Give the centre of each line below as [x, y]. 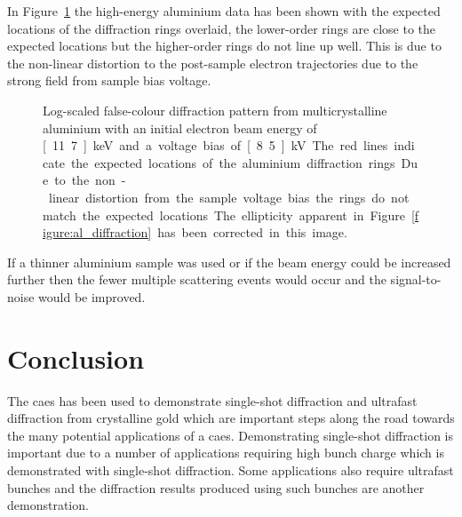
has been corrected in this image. [252, 232]
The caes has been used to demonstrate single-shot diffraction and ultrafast [212, 400]
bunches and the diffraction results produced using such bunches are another [216, 487]
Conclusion [76, 358]
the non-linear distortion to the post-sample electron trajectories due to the [213, 63]
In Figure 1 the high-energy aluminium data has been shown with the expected [224, 11]
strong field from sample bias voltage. [109, 80]
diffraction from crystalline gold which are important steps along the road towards [231, 418]
